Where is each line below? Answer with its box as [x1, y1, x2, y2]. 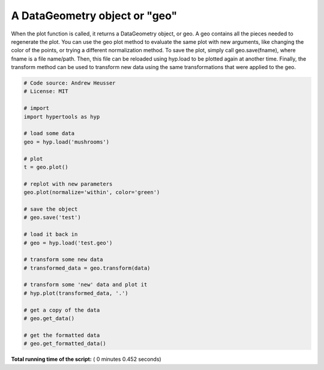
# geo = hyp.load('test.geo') [23, 239, 113, 246]
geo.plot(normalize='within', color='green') [23, 189, 160, 196]
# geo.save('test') [23, 214, 81, 221]
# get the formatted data [23, 332, 100, 339]
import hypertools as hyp [23, 113, 100, 120]
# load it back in [23, 231, 78, 238]
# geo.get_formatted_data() [23, 340, 106, 347]
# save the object [23, 205, 78, 213]
